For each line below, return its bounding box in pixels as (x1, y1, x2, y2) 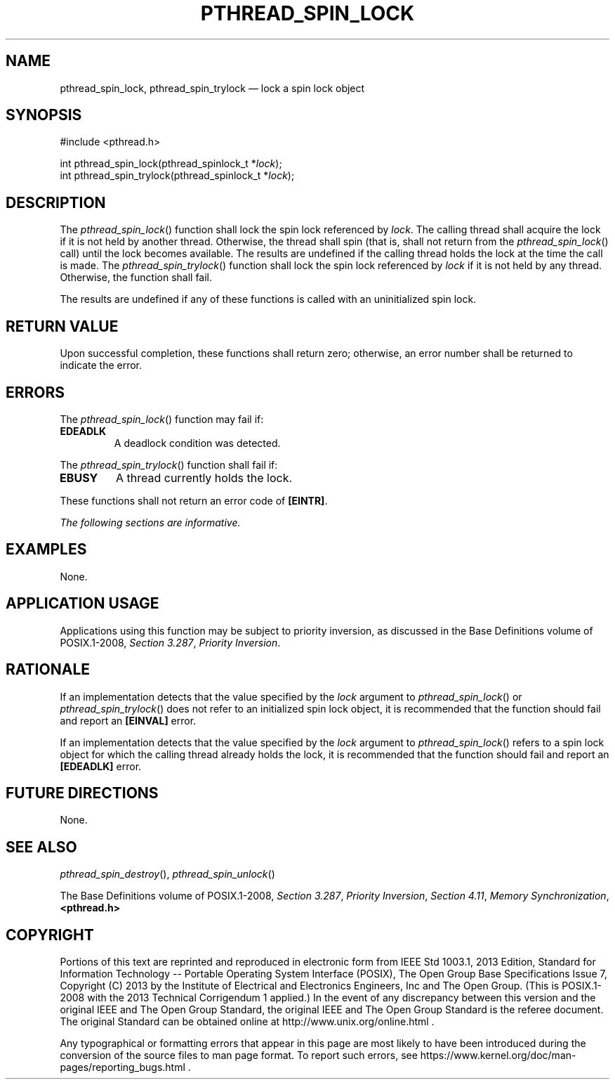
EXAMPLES (6, 540, 87, 559)
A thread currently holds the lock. (116, 470, 293, 485)
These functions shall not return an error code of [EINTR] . (60, 494, 328, 507)
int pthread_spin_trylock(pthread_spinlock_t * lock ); (60, 169, 295, 182)
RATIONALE (6, 661, 91, 679)
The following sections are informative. (60, 516, 241, 528)
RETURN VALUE (6, 317, 119, 335)
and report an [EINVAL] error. (60, 714, 197, 727)
